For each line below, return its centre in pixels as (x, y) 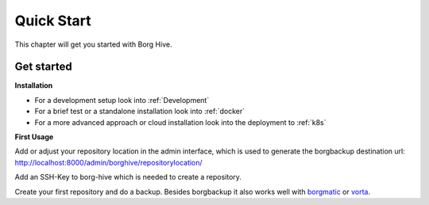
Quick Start (53, 21)
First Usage (34, 137)
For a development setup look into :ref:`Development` (122, 100)
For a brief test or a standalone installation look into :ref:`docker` (140, 112)
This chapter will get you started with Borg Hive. (93, 44)
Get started (43, 67)
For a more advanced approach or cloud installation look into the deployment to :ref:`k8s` (180, 122)
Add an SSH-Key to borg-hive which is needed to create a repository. (128, 177)
